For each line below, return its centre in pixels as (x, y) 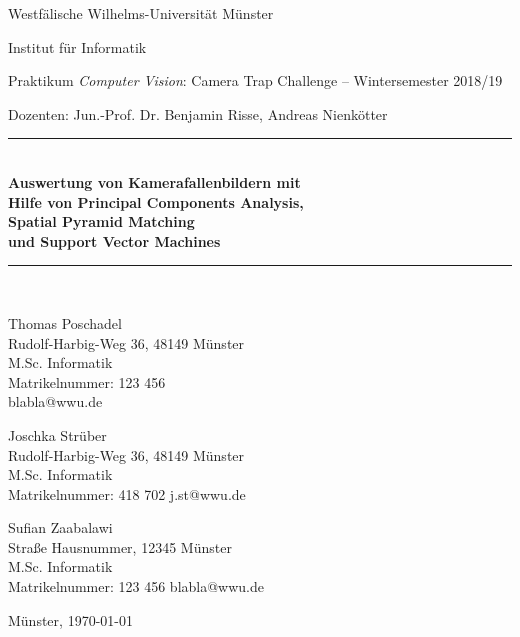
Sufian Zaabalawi (60, 527)
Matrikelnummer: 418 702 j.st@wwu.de (127, 493)
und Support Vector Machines (114, 240)
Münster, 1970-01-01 (70, 619)
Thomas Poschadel (65, 322)
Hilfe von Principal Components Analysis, (156, 201)
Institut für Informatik (77, 46)
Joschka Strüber (57, 434)
